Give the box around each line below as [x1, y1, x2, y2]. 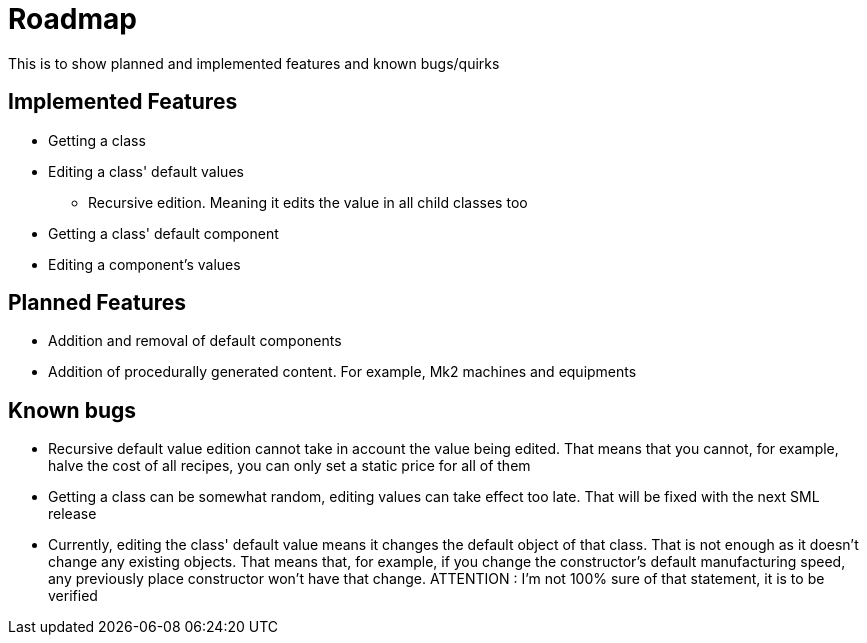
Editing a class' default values [48, 162, 244, 180]
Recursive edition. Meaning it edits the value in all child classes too [88, 193, 528, 211]
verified [48, 587, 98, 605]
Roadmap [8, 2, 137, 36]
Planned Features [8, 290, 187, 316]
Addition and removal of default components [48, 332, 342, 350]
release [48, 505, 97, 523]
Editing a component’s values [48, 255, 241, 273]
